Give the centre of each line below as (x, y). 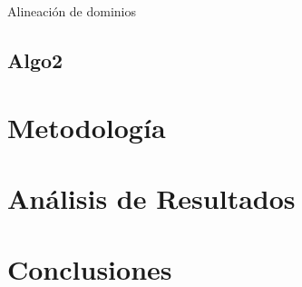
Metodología (87, 127)
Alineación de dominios (72, 11)
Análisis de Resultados (151, 198)
